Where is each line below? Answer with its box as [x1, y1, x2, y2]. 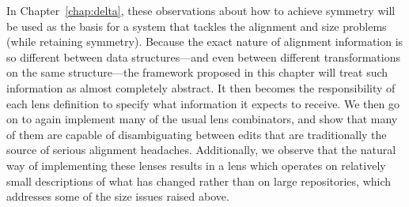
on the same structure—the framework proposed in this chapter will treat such [6, 64, 388, 81]
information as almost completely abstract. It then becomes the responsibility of [6, 79, 396, 96]
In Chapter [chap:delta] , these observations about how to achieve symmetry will [6, 2, 396, 18]
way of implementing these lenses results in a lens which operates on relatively [6, 156, 386, 173]
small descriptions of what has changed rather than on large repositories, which [6, 172, 392, 189]
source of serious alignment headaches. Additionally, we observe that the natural [6, 141, 396, 158]
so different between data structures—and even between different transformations [6, 48, 400, 65]
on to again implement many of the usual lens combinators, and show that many [6, 111, 398, 127]
